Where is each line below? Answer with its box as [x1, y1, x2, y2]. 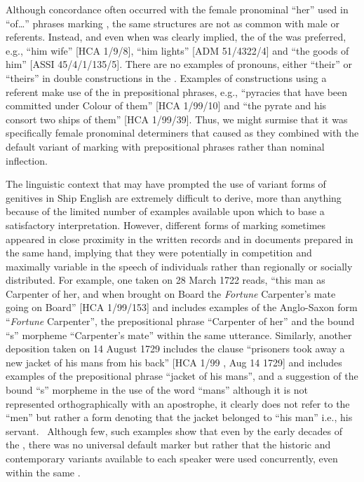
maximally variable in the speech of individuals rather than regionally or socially [6, 259, 353, 273]
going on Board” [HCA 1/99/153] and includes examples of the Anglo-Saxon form [6, 300, 358, 315]
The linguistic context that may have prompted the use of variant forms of [6, 177, 326, 191]
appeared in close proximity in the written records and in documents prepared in [6, 231, 353, 246]
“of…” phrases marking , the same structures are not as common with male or [6, 15, 339, 30]
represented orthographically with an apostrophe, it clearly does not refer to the [6, 396, 350, 411]
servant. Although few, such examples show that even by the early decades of [6, 423, 342, 438]
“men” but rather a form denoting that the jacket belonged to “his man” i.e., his [6, 410, 353, 425]
